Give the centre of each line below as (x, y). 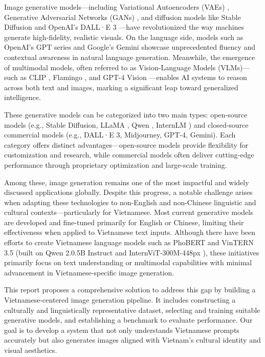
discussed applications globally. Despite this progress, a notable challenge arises (128, 192)
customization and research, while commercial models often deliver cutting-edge (129, 155)
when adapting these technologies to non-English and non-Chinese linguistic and (130, 202)
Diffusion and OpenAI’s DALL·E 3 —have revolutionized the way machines (124, 27)
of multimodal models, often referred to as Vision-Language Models (110, 67)
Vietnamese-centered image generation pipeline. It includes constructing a (120, 300)
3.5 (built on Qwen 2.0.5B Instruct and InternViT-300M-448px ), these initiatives (132, 252)
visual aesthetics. (31, 350)
